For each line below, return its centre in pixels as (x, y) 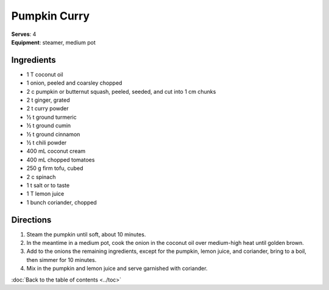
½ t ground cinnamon (53, 134)
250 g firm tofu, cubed (55, 168)
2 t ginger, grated (48, 100)
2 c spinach (41, 177)
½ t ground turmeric (51, 117)
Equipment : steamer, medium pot (53, 42)
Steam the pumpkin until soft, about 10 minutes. (86, 234)
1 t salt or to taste (48, 185)
